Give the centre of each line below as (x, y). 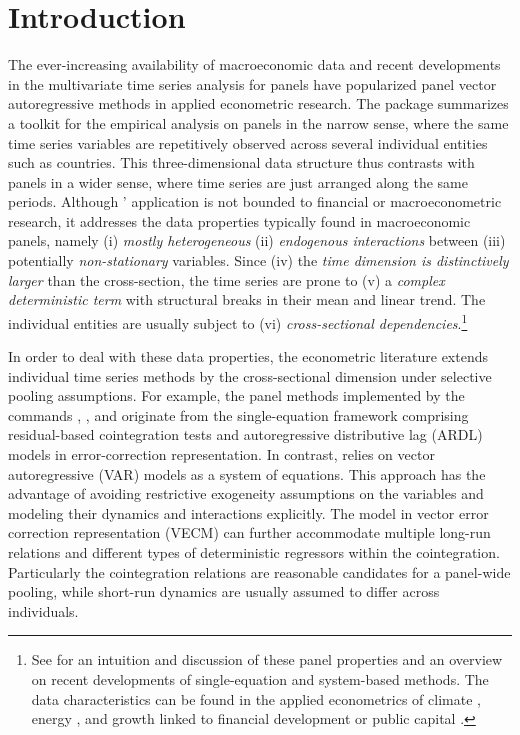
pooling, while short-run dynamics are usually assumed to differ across (224, 591)
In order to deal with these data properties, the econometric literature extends (248, 356)
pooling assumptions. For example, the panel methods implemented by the (236, 395)
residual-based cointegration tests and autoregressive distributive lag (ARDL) (245, 434)
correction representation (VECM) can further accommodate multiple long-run (249, 532)
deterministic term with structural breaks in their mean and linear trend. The (247, 299)
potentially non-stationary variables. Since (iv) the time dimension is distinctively (258, 260)
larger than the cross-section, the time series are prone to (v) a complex (226, 279)
